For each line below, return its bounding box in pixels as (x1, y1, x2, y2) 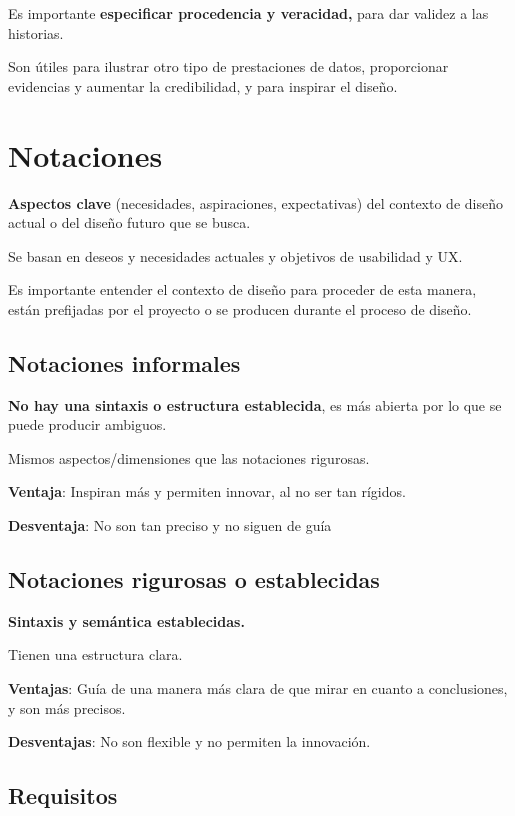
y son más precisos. (8, 697, 126, 718)
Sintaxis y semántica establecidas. (8, 610, 245, 631)
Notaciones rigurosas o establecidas (8, 564, 380, 595)
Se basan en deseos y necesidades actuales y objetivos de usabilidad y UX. (8, 245, 463, 266)
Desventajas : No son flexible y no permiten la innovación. (8, 731, 371, 752)
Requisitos (8, 780, 118, 811)
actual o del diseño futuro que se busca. (8, 212, 251, 233)
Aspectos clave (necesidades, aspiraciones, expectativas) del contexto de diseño (8, 192, 503, 213)
